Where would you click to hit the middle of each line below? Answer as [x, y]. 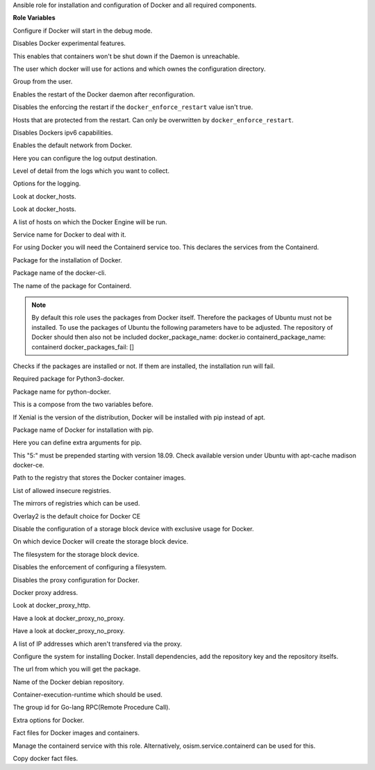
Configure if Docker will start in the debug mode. [83, 31]
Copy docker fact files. [45, 759]
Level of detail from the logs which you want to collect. [91, 171]
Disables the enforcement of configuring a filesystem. [90, 567]
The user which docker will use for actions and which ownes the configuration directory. [139, 69]
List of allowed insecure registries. [62, 490]
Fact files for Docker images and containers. [76, 733]
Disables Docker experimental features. [69, 43]
